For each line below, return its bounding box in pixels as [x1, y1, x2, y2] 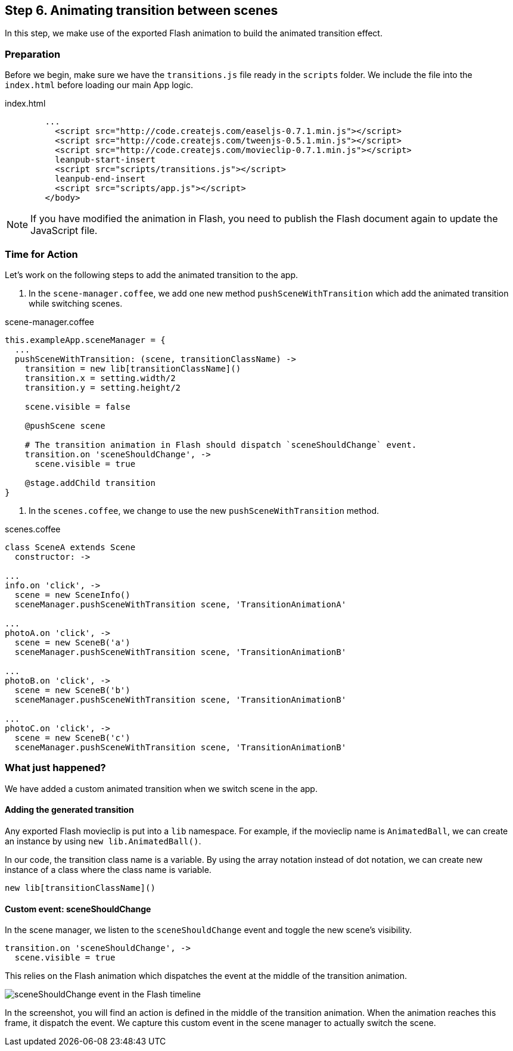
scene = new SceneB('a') [14, 637, 130, 647]
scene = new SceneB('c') [14, 732, 130, 743]
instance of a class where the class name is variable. [5, 864, 212, 875]
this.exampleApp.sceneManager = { [5, 335, 166, 345]
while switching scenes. [29, 298, 123, 308]
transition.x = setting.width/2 [24, 373, 176, 383]
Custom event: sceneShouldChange [5, 903, 151, 914]
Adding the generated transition [5, 804, 134, 815]
